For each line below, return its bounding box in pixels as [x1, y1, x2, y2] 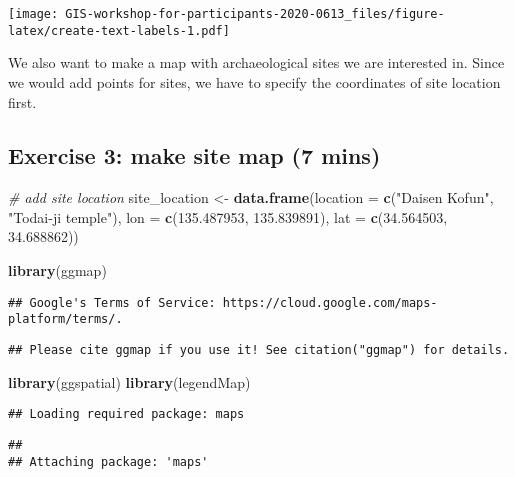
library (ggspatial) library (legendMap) [8, 371, 251, 392]
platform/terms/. [8, 312, 123, 327]
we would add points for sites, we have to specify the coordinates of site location [8, 71, 501, 92]
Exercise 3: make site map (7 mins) [8, 140, 381, 171]
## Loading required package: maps [8, 407, 245, 422]
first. [8, 91, 37, 112]
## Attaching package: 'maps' [8, 454, 209, 469]
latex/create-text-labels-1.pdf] [8, 23, 230, 38]
